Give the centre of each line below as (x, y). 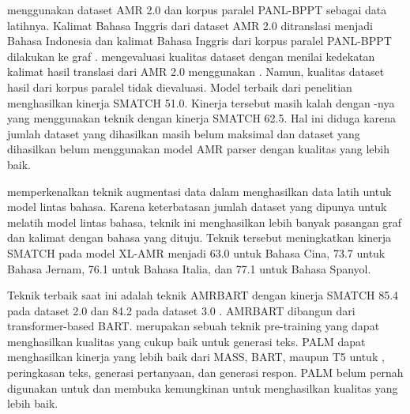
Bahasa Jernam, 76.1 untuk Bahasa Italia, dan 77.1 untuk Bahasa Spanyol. (189, 268)
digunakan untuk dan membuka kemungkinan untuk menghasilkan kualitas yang (203, 388)
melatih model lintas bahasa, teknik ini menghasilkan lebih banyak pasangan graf (204, 222)
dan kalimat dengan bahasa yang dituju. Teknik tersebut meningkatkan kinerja (199, 237)
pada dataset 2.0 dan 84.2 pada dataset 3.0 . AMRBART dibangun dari (181, 310)
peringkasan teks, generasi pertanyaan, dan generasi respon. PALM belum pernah (205, 373)
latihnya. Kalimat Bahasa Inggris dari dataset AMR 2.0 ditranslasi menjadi (190, 25)
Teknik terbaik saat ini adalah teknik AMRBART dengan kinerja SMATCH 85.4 (203, 295)
